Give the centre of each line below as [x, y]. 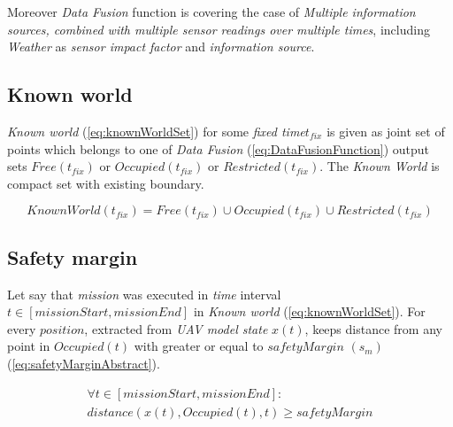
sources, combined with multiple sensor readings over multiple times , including [219, 29]
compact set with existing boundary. [106, 183]
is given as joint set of [386, 131]
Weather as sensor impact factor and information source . [161, 47]
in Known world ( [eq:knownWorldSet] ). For [309, 311]
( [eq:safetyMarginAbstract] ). [84, 363]
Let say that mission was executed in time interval [144, 294]
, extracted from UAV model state [176, 328]
